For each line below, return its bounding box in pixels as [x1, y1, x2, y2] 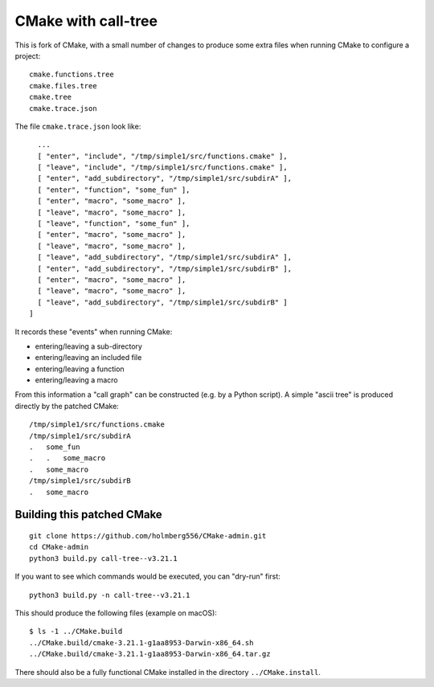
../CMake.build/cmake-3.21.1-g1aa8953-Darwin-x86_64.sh [29, 638, 254, 647]
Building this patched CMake [14, 508, 162, 521]
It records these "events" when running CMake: [14, 326, 173, 337]
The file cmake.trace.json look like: [14, 121, 141, 131]
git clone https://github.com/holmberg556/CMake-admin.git [29, 531, 267, 541]
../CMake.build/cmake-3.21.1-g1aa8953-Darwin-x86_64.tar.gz [29, 649, 271, 659]
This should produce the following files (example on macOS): [14, 607, 217, 618]
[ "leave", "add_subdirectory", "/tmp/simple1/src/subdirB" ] [37, 297, 289, 307]
